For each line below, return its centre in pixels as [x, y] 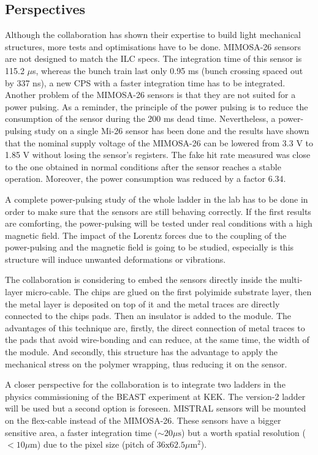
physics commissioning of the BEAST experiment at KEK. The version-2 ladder [155, 396]
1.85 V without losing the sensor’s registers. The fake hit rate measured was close [158, 155]
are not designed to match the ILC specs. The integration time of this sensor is [153, 58]
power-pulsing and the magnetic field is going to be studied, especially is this [150, 247]
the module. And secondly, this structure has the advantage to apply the [141, 352]
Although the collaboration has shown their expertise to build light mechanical [153, 35]
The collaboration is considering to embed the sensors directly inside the [141, 280]
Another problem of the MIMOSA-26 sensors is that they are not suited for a [150, 95]
